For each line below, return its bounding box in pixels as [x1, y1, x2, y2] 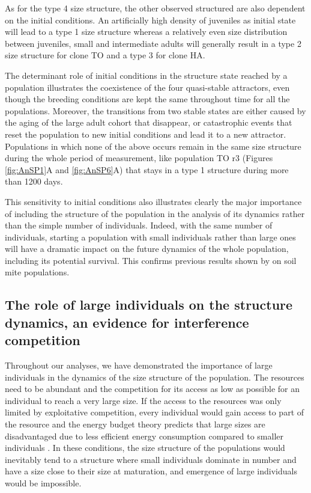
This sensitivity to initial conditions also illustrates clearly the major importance [5, 195, 302, 207]
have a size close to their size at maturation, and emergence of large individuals [5, 465, 297, 477]
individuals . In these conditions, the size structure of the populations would [5, 441, 285, 454]
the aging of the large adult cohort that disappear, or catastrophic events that [5, 116, 292, 129]
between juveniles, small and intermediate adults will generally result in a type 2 [5, 37, 301, 49]
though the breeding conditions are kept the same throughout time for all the [5, 93, 290, 105]
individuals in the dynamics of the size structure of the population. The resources [5, 370, 304, 383]
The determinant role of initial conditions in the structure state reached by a [5, 69, 288, 81]
